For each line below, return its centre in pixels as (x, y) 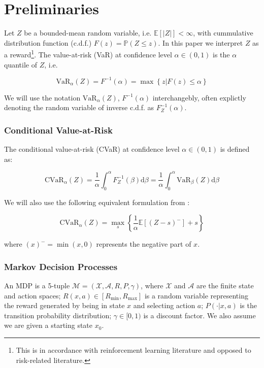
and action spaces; (32, 295)
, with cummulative (223, 33)
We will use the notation (42, 97)
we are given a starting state (48, 325)
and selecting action (164, 305)
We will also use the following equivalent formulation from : (97, 202)
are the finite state (225, 285)
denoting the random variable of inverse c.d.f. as (79, 107)
